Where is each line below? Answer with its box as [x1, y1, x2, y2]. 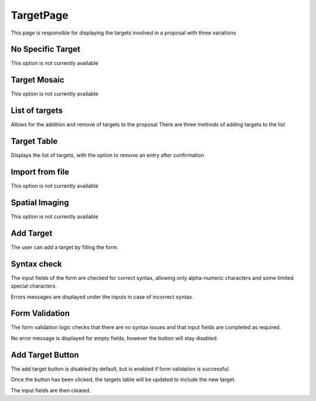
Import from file [11, 167, 70, 177]
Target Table [11, 136, 58, 146]
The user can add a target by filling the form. [11, 243, 119, 251]
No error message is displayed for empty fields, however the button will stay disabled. [11, 334, 218, 341]
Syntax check [11, 259, 63, 269]
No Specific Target [11, 44, 81, 54]
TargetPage [11, 9, 68, 22]
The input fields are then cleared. [11, 386, 91, 394]
